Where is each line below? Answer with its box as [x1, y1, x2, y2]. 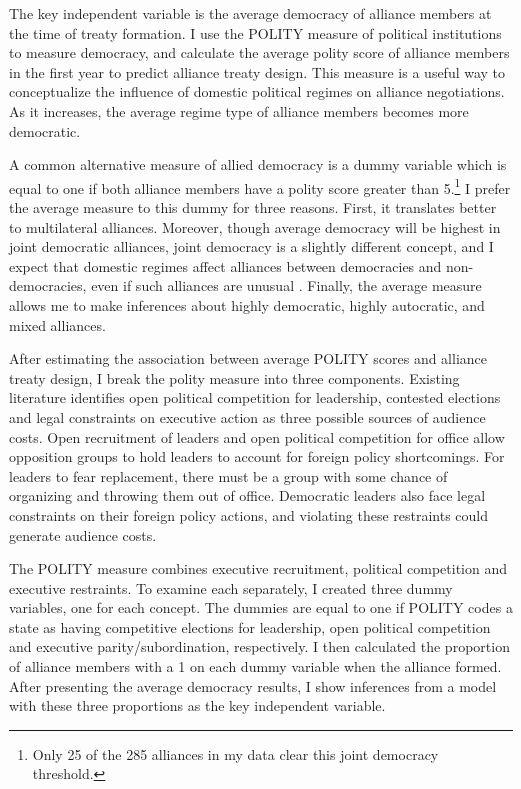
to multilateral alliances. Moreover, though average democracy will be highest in [9, 216, 501, 237]
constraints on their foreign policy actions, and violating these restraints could [9, 504, 489, 525]
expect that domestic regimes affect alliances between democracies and [9, 255, 442, 276]
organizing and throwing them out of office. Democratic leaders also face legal [9, 485, 486, 506]
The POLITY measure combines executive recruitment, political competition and [9, 558, 508, 579]
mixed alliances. [9, 314, 106, 335]
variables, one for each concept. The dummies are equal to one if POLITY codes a [9, 597, 513, 618]
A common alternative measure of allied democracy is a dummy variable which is [9, 154, 507, 175]
